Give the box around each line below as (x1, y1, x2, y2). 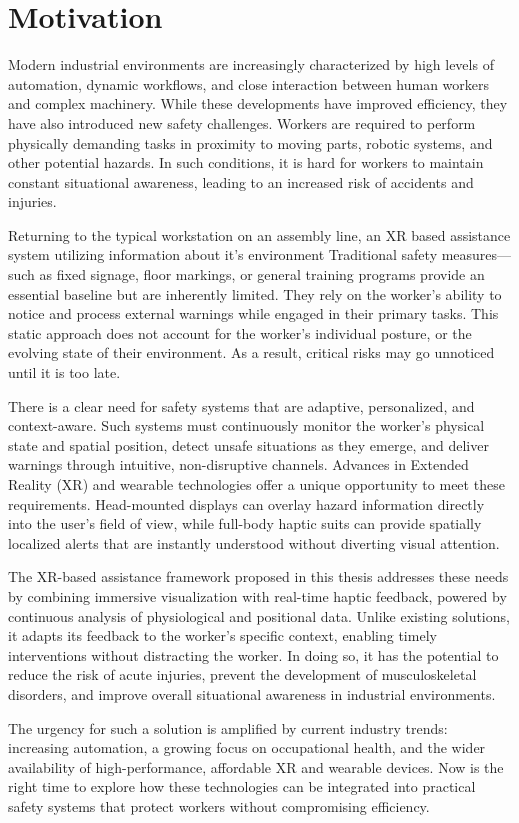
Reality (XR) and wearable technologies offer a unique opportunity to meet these (8, 474, 505, 494)
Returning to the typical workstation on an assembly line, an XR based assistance (8, 224, 511, 245)
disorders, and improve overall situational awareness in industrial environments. (8, 683, 496, 704)
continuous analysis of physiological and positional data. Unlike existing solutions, (8, 605, 510, 626)
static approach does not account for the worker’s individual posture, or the (8, 322, 472, 343)
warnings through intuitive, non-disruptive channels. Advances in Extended (8, 454, 469, 475)
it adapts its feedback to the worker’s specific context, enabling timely (8, 625, 437, 646)
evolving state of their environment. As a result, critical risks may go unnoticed (8, 342, 495, 363)
